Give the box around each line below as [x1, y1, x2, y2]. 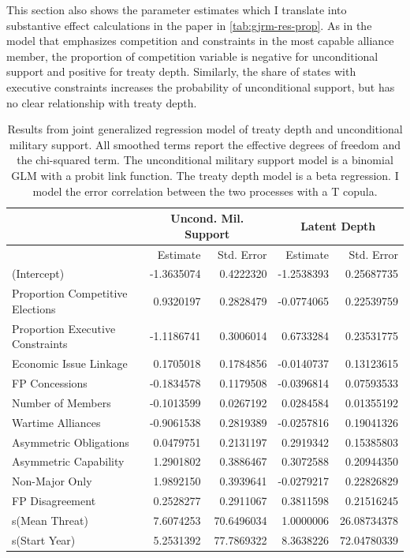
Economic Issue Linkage [12, 355, 128, 372]
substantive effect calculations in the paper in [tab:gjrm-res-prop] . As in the [6, 17, 372, 33]
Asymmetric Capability [12, 453, 125, 470]
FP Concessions [12, 374, 88, 391]
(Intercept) [12, 265, 65, 282]
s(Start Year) [12, 531, 76, 548]
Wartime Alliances [12, 414, 101, 430]
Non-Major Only [12, 473, 92, 489]
